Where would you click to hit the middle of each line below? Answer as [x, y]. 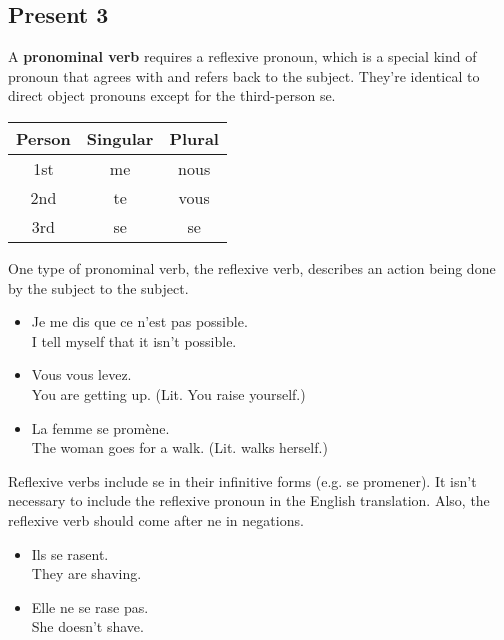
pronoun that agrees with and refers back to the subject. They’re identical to [244, 75]
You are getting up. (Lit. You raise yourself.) [168, 393]
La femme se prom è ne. [100, 427]
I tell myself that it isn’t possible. [134, 340]
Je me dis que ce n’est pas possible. [139, 321]
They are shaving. [86, 573]
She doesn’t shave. [87, 626]
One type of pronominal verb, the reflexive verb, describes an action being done [252, 267]
